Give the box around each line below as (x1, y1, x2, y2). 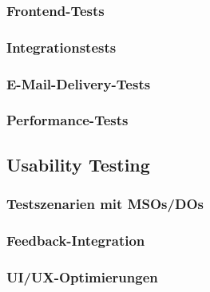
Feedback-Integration (6, 230, 145, 250)
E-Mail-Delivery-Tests (6, 73, 151, 93)
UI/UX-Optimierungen (6, 266, 158, 286)
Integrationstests (6, 37, 117, 57)
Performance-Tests (6, 110, 129, 130)
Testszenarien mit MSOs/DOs (6, 194, 204, 214)
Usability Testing (6, 152, 150, 176)
